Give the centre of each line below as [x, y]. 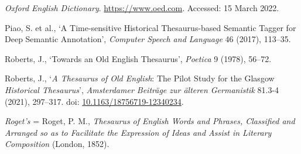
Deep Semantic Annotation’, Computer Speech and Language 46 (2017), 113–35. [148, 39]
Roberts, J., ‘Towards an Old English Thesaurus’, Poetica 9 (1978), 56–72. [138, 58]
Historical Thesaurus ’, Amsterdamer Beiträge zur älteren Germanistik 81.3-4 [142, 89]
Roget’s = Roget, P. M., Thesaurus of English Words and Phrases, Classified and [150, 121]
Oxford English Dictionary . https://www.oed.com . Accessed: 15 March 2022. [142, 8]
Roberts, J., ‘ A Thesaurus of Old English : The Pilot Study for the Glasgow [140, 78]
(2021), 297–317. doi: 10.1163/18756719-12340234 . [94, 101]
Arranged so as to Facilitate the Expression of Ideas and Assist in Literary [138, 132]
